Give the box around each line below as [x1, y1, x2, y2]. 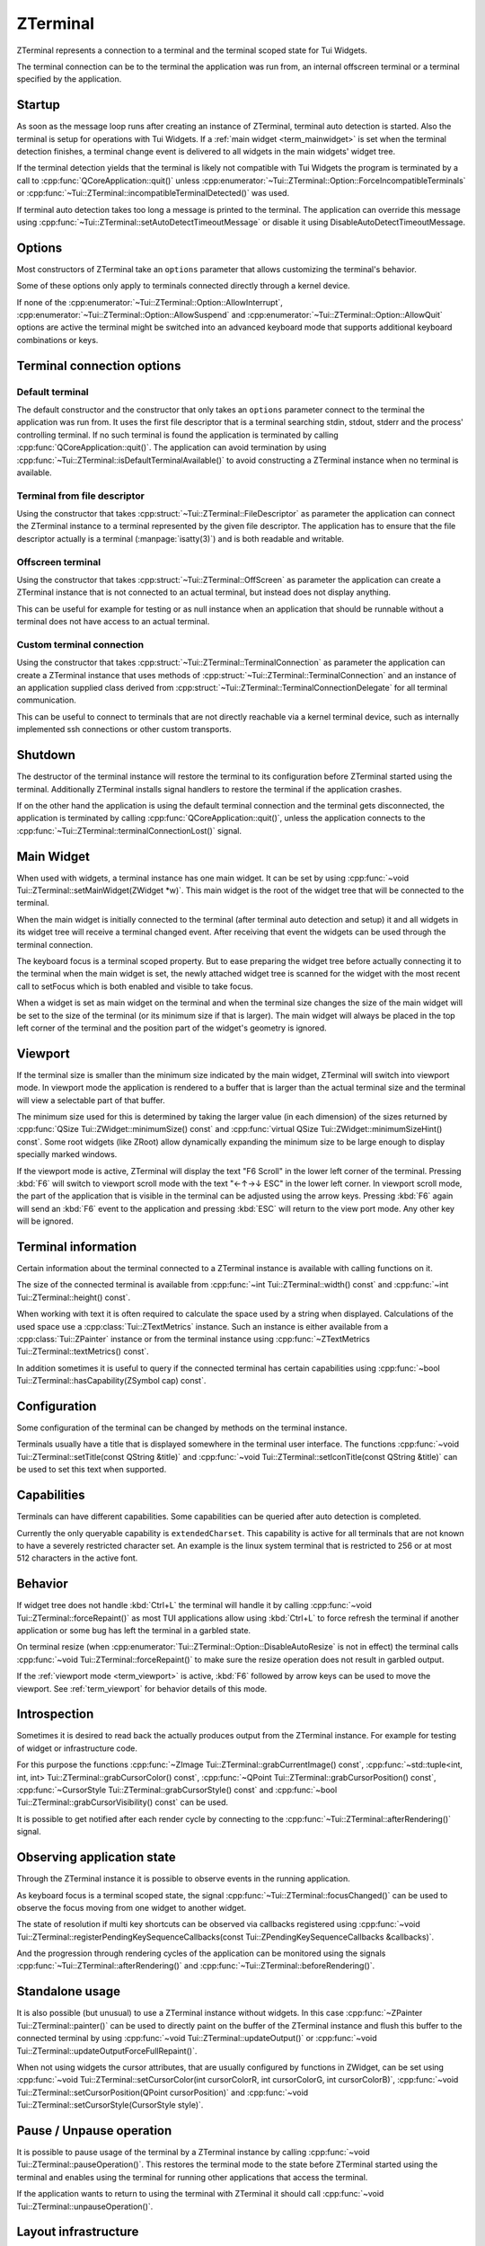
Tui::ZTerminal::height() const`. [16, 1292, 130, 1303]
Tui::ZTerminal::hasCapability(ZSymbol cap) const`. [16, 1375, 207, 1386]
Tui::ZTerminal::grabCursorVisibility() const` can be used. [16, 1797, 229, 1808]
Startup [16, 97, 60, 112]
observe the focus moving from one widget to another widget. [16, 1902, 247, 1913]
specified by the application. [16, 74, 122, 84]
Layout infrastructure [16, 2224, 139, 2240]
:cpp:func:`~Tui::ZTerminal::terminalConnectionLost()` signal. [16, 825, 242, 836]
